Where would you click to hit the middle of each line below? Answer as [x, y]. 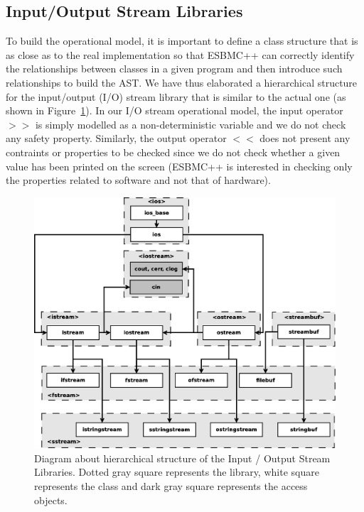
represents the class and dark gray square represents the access [171, 486]
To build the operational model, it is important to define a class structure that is [182, 41]
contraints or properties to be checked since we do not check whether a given [173, 152]
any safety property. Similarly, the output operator [116, 138]
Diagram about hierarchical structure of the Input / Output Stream [182, 458]
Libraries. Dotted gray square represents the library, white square [177, 472]
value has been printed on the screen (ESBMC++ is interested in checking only [179, 166]
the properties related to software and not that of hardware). [138, 180]
